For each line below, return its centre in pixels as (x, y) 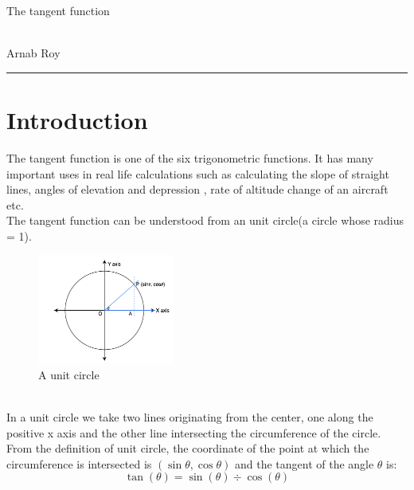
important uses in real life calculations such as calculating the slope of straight (198, 173)
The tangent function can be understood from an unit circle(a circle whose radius (205, 220)
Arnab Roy (33, 53)
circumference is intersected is (79, 463)
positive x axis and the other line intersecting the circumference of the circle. (194, 432)
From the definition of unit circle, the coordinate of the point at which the (188, 448)
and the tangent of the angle (304, 463)
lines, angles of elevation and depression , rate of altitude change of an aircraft (197, 189)
